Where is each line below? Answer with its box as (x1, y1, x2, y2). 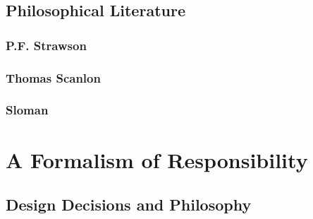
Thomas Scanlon (6, 69, 101, 86)
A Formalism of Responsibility (6, 145, 308, 174)
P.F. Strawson (6, 36, 87, 54)
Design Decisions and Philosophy (6, 194, 252, 215)
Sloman (6, 101, 49, 119)
